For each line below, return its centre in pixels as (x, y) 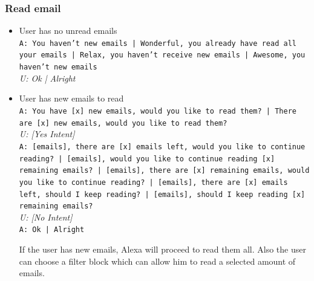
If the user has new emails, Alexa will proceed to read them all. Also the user (162, 249)
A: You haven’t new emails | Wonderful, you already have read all (158, 43)
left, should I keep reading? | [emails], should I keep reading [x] (162, 194)
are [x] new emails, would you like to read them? (123, 123)
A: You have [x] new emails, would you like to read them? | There (158, 111)
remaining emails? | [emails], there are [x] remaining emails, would (164, 171)
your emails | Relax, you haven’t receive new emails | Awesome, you (162, 55)
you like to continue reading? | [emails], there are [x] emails (153, 182)
